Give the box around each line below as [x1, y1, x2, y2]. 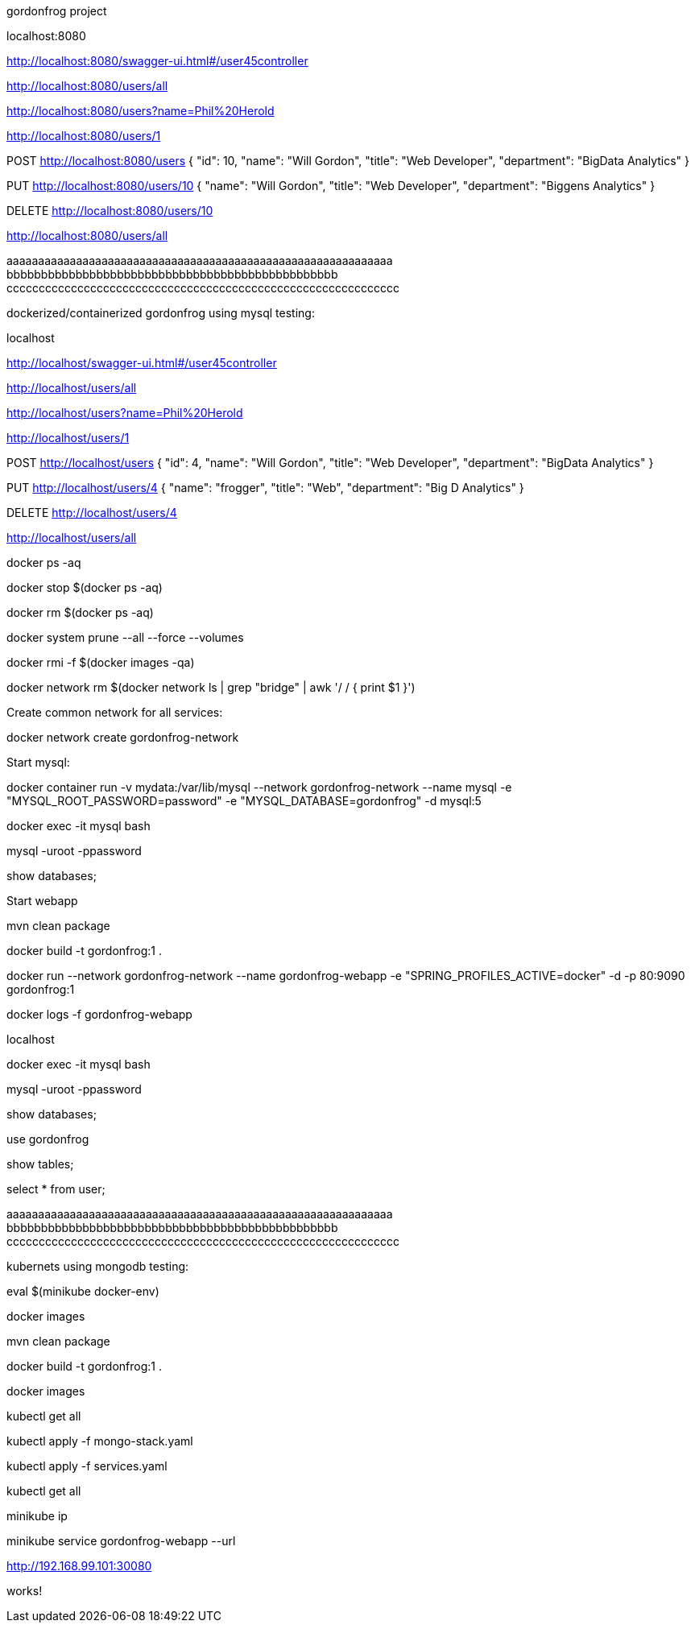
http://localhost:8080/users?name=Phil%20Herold [6, 104, 275, 118]
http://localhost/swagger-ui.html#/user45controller [6, 356, 277, 370]
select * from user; [6, 1182, 105, 1196]
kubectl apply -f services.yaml [6, 1459, 168, 1473]
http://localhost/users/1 [6, 431, 130, 444]
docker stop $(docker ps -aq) [6, 581, 163, 594]
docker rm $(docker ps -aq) [6, 606, 154, 619]
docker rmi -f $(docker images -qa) [6, 655, 195, 669]
